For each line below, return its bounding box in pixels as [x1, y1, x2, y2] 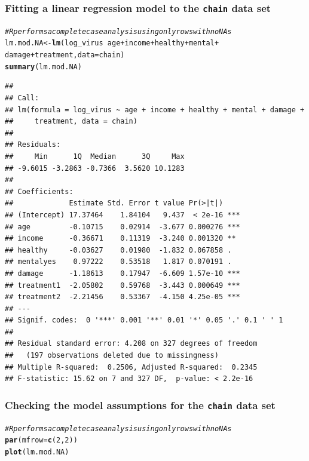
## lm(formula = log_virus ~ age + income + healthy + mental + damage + [5, 105, 305, 114]
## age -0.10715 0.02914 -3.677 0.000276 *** [5, 222, 240, 231]
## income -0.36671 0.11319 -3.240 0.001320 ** [5, 234, 236, 243]
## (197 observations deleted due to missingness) [5, 351, 219, 360]
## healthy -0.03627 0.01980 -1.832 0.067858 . [5, 245, 232, 254]
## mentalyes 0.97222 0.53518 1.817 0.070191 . [5, 257, 232, 266]
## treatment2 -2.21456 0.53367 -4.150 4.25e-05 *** [5, 293, 240, 302]
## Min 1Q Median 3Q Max [5, 152, 185, 161]
